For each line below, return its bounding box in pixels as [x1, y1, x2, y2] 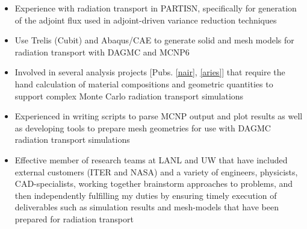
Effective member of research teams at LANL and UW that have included [14, 153, 288, 166]
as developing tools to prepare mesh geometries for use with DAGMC [14, 121, 271, 134]
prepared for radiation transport [14, 212, 134, 225]
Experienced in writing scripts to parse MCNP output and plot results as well [14, 110, 303, 122]
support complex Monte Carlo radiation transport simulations [14, 89, 244, 102]
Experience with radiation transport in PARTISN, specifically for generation [14, 2, 297, 14]
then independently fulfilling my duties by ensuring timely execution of [14, 189, 277, 201]
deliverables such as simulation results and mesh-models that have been [14, 201, 279, 213]
